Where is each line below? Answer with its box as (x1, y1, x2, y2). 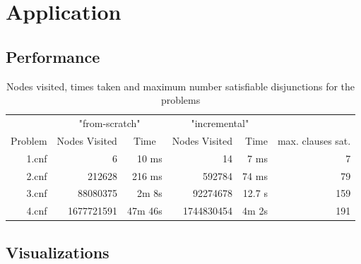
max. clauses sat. (277, 133, 351, 148)
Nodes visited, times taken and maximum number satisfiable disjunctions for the (6, 78, 355, 93)
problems (160, 92, 201, 107)
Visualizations (6, 241, 110, 263)
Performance (6, 45, 100, 67)
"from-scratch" (78, 116, 141, 131)
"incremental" (191, 116, 249, 131)
